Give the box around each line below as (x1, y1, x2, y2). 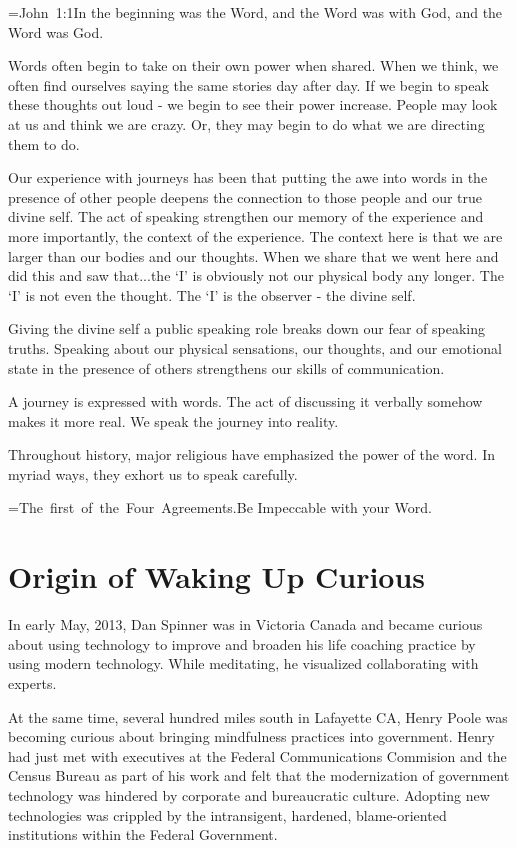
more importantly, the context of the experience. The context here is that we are (8, 225, 503, 246)
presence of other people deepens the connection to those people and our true (8, 186, 483, 207)
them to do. (8, 133, 80, 154)
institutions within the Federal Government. (8, 824, 278, 845)
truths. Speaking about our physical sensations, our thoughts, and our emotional (8, 337, 502, 358)
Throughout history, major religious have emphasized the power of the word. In (8, 444, 495, 465)
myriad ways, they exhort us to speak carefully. (8, 463, 298, 484)
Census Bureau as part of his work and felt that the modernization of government (8, 765, 510, 786)
